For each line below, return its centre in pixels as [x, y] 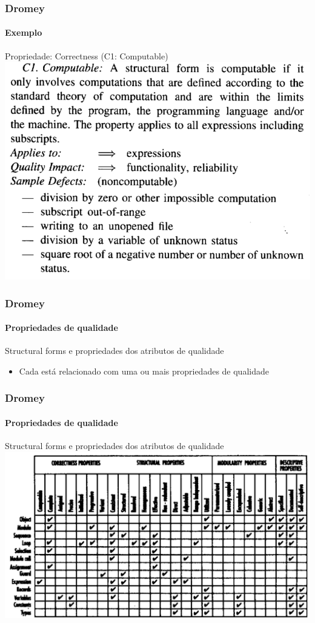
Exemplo [24, 32]
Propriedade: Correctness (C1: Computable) [87, 55]
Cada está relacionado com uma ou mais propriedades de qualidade [144, 371]
